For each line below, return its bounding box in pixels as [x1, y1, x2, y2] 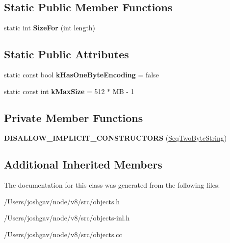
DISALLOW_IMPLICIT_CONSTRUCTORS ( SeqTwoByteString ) [4, 133, 227, 143]
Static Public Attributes [4, 47, 129, 62]
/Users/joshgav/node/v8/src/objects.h [4, 196, 120, 206]
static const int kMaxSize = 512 [4, 86, 105, 96]
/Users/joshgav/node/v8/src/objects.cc [4, 229, 122, 239]
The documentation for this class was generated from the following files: [4, 180, 220, 190]
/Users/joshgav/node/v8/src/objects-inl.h [4, 213, 130, 223]
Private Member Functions [4, 110, 143, 125]
